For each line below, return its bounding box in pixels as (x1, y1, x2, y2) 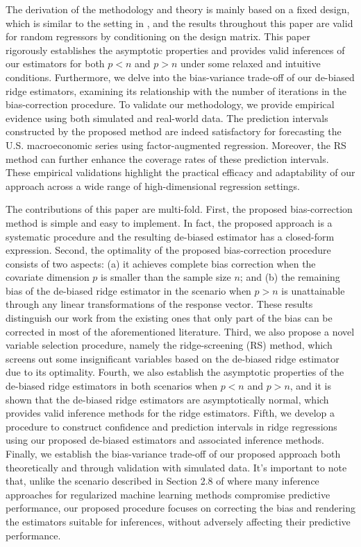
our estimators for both (6, 56, 105, 71)
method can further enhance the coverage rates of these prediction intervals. (6, 151, 329, 166)
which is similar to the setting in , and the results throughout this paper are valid (6, 15, 353, 30)
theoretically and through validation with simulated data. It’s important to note (6, 460, 347, 474)
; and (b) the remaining (240, 270, 340, 284)
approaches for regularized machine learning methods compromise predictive (6, 487, 330, 501)
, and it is (289, 379, 331, 393)
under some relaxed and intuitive (180, 56, 321, 71)
